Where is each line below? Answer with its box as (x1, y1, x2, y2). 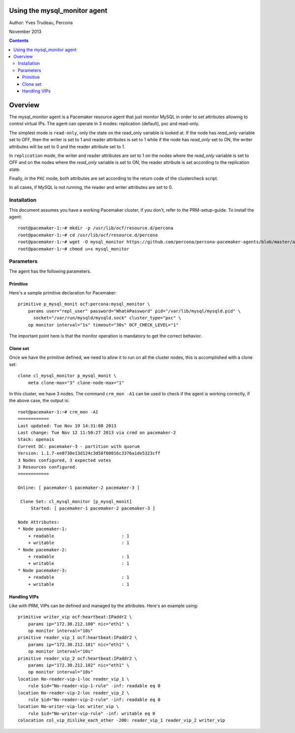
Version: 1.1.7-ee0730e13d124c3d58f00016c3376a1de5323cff (18, 450, 161, 456)
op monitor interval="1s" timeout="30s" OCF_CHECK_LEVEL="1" (28, 322, 179, 327)
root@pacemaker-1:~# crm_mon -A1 (18, 409, 98, 414)
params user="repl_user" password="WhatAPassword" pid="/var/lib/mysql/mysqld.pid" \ (28, 308, 241, 314)
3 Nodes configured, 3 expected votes (18, 457, 112, 463)
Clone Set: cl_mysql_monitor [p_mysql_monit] (20, 499, 132, 504)
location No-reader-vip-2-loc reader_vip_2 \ (18, 690, 130, 696)
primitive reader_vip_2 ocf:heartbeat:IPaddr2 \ (18, 655, 137, 661)
